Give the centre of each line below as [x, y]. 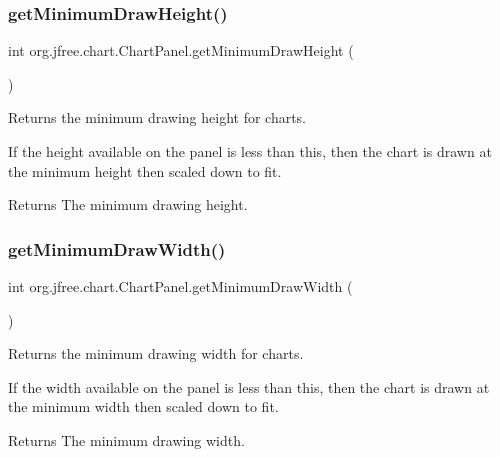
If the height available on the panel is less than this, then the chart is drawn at [250, 151]
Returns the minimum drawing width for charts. [156, 353]
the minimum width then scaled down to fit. [143, 406]
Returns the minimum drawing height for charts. [157, 117]
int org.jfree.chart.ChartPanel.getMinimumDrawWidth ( [180, 286]
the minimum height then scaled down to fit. [145, 170]
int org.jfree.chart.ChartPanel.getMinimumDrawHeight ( [181, 50]
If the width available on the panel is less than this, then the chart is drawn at [249, 386]
